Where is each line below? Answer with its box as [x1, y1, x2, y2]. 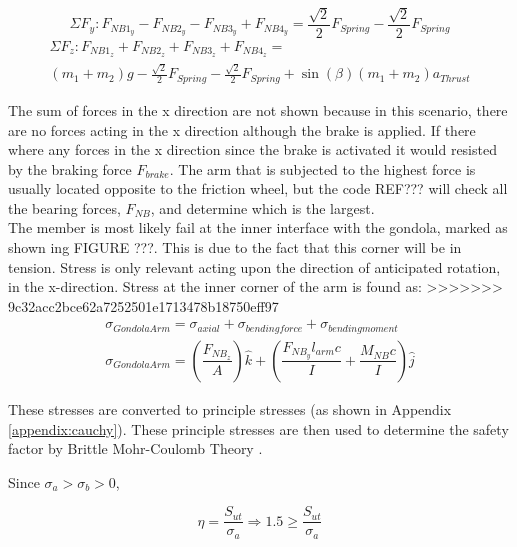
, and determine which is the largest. [150, 197, 375, 218]
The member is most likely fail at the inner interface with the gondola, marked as [8, 217, 508, 238]
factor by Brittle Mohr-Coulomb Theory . [8, 438, 263, 459]
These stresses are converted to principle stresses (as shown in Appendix [8, 398, 452, 419]
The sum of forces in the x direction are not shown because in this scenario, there [8, 99, 508, 120]
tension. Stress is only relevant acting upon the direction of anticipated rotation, [8, 256, 501, 277]
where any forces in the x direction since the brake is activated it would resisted [8, 139, 497, 160]
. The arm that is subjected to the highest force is [169, 158, 476, 179]
